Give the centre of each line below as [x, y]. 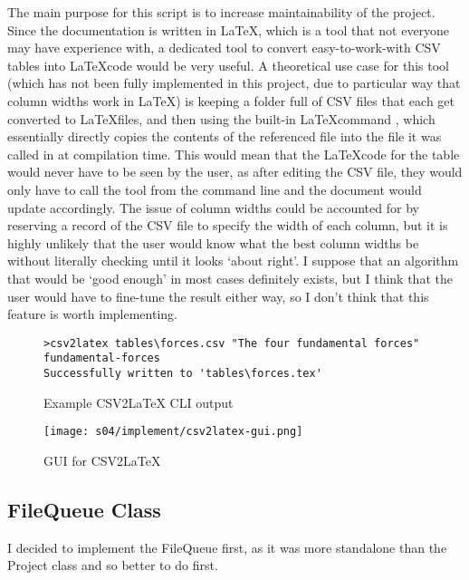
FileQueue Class [84, 509]
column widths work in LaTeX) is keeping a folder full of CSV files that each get [231, 100]
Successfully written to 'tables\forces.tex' [183, 373]
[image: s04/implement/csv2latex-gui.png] [173, 432]
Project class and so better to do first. [113, 565]
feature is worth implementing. [92, 314]
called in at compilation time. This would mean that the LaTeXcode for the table [234, 154]
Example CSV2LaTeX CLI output [139, 402]
